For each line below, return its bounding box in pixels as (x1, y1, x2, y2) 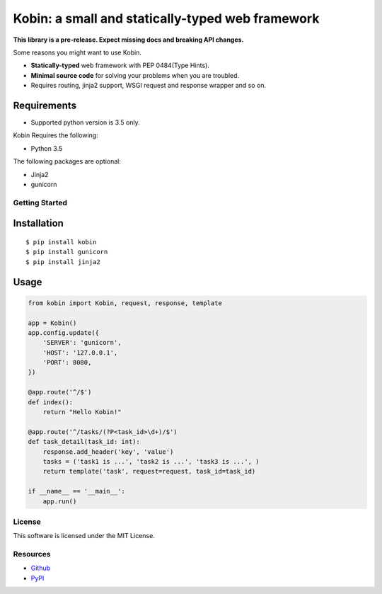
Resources (13, 549, 51, 559)
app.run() (42, 497, 77, 506)
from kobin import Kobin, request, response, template (28, 299, 222, 307)
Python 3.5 (30, 144, 63, 152)
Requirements (13, 99, 77, 111)
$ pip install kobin (25, 238, 97, 246)
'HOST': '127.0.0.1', (42, 348, 118, 357)
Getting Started (13, 198, 67, 207)
